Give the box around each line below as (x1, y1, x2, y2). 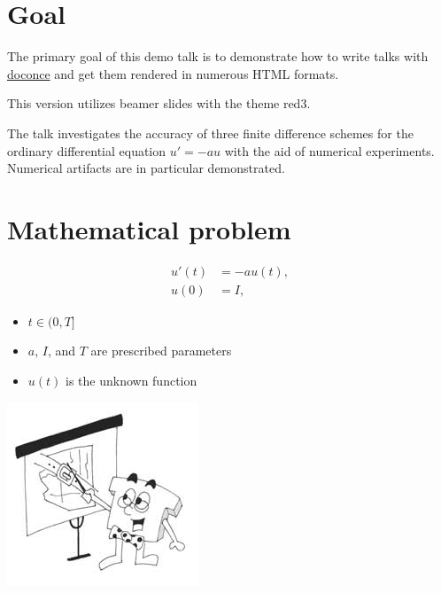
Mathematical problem (7, 210, 291, 246)
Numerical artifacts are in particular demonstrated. (7, 159, 285, 177)
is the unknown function (66, 371, 197, 390)
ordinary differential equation (7, 141, 166, 160)
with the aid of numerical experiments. (224, 141, 435, 160)
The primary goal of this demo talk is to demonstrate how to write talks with (7, 47, 429, 66)
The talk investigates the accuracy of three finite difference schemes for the (7, 123, 414, 142)
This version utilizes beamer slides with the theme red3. (7, 94, 311, 113)
